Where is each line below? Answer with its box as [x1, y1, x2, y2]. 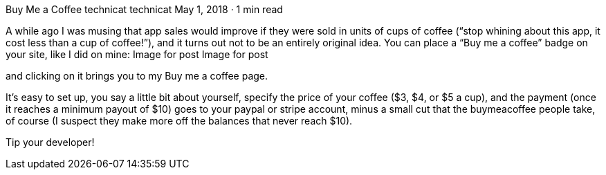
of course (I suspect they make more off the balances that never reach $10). [6, 115, 353, 127]
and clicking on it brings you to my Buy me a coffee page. [6, 70, 268, 82]
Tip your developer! [6, 136, 95, 148]
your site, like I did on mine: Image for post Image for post [6, 48, 268, 60]
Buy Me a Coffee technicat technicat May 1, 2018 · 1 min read [6, 3, 283, 15]
